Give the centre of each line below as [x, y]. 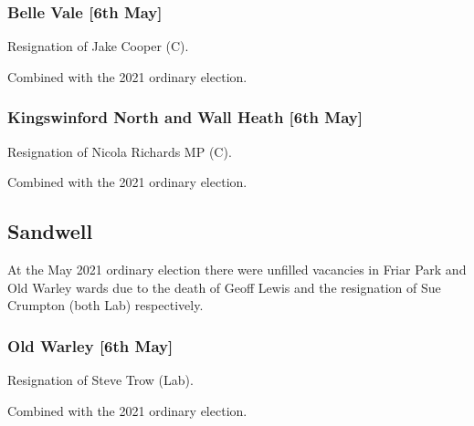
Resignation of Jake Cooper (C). [98, 46]
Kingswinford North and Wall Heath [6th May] [185, 117]
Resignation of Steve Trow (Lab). [100, 380]
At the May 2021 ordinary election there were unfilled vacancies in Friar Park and [237, 270]
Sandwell [50, 231]
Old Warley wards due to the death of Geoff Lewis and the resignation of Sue [224, 287]
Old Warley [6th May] [90, 345]
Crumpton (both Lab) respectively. [105, 305]
